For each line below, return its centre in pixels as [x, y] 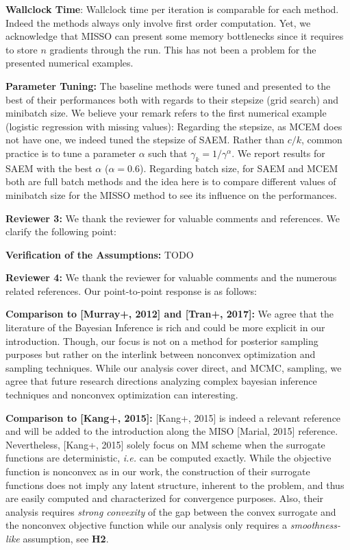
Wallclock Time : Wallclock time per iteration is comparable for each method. [172, 9]
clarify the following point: [61, 231]
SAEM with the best [49, 168]
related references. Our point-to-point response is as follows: [131, 290]
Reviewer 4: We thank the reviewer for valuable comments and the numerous [171, 277]
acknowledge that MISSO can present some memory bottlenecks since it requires [175, 36]
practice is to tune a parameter [71, 153]
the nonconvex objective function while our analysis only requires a [147, 525]
